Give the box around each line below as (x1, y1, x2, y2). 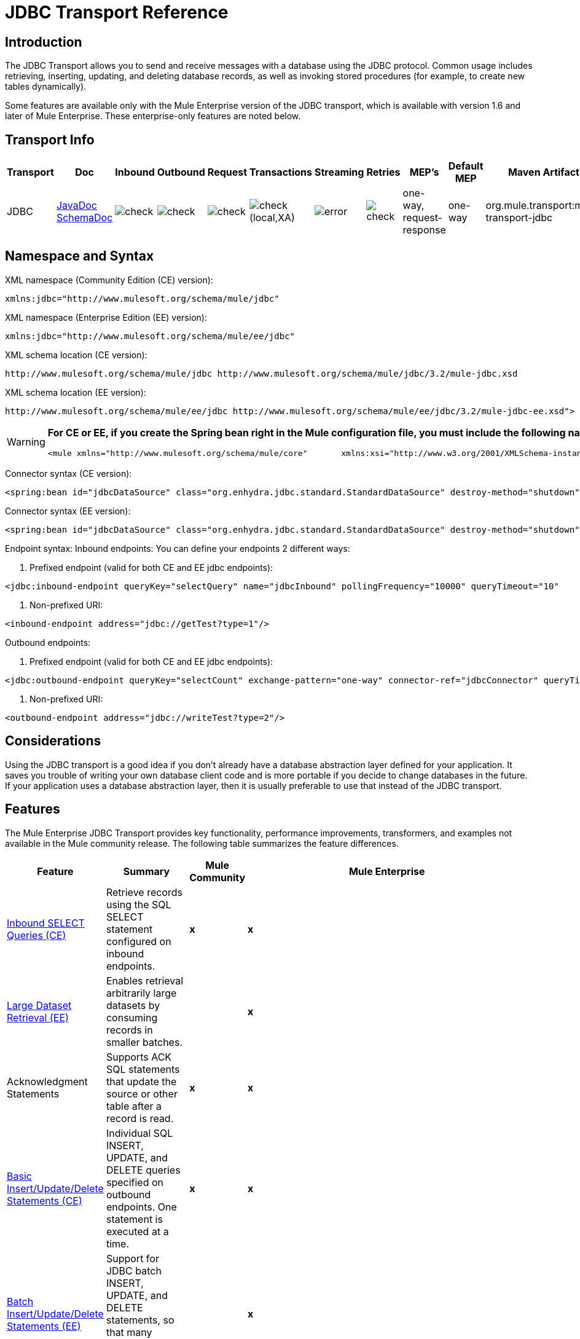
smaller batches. (106, 1035, 182, 1048)
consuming (106, 1011, 158, 1024)
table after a (106, 1099, 162, 1112)
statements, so (106, 1313, 174, 1326)
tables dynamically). (5, 81, 87, 92)
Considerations (5, 733, 101, 749)
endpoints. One (106, 1200, 177, 1213)
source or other (106, 1087, 178, 1100)
